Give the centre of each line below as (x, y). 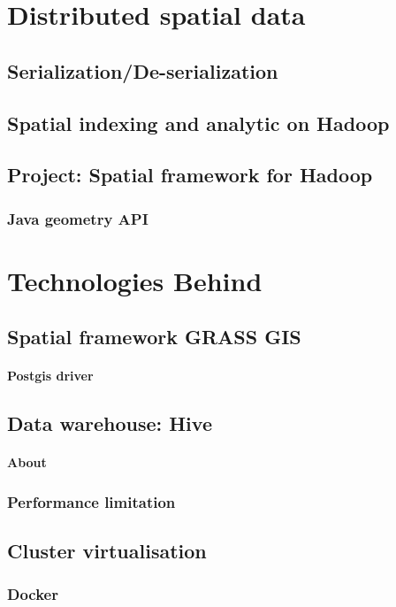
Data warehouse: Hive (110, 423)
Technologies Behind (135, 280)
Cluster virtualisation (107, 551)
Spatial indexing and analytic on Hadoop (198, 123)
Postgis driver (50, 376)
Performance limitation (91, 501)
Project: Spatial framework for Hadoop (190, 175)
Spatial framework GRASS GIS (154, 337)
